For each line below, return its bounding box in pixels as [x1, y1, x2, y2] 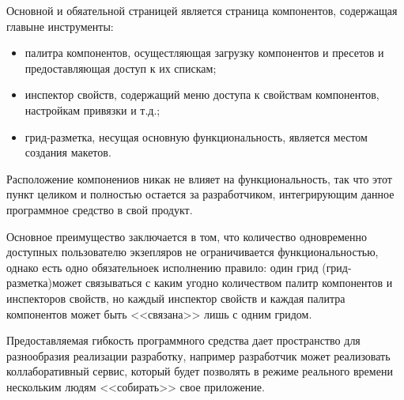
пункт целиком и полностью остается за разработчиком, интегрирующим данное [6, 186, 395, 202]
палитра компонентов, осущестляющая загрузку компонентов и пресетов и [25, 44, 384, 61]
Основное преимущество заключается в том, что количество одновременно [6, 228, 367, 244]
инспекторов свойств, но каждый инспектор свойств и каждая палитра [6, 289, 345, 306]
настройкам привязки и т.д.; [25, 101, 160, 118]
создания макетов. [25, 144, 111, 160]
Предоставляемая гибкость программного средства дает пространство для [6, 332, 361, 349]
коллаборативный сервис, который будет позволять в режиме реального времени [6, 363, 393, 379]
